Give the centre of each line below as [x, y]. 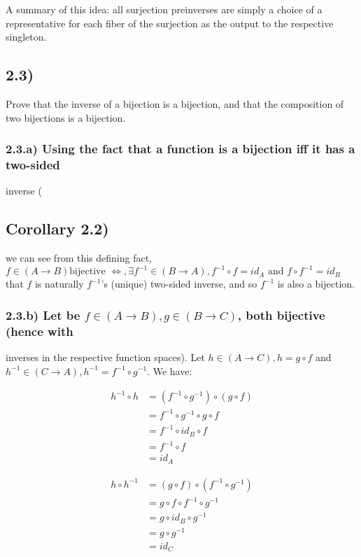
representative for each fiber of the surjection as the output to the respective [170, 23]
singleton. [26, 37]
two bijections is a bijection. [66, 117]
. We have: [170, 371]
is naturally [59, 284]
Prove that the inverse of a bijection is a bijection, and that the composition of [175, 103]
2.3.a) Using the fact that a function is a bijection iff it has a [180, 149]
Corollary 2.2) [57, 228]
